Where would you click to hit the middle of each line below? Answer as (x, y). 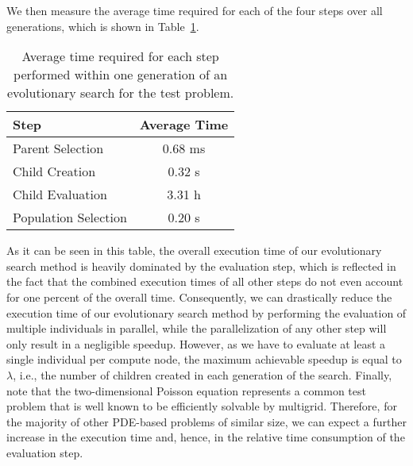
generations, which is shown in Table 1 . (103, 26)
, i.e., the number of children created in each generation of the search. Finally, (203, 374)
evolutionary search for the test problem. (121, 93)
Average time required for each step (120, 56)
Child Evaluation (60, 194)
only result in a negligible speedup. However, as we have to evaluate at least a (196, 343)
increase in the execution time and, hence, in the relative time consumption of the (206, 437)
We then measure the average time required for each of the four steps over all (195, 10)
